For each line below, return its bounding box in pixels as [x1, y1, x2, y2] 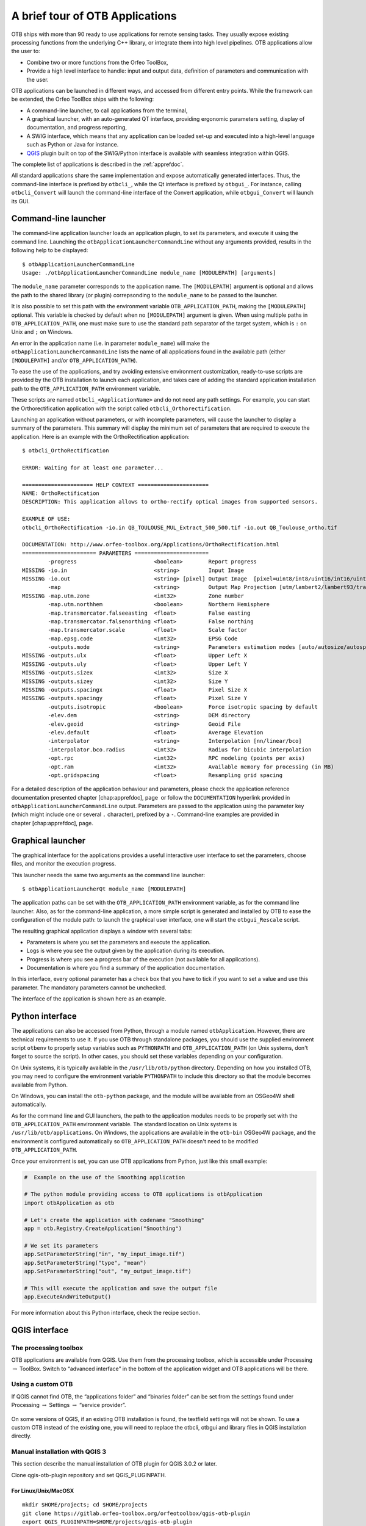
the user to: [11, 48, 40, 55]
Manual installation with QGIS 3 [11, 1447, 107, 1456]
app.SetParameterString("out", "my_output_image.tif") [24, 1267, 192, 1275]
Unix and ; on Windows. [11, 328, 73, 336]
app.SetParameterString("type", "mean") [24, 1259, 146, 1266]
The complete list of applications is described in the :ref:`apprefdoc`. [11, 161, 184, 168]
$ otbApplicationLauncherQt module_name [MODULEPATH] [22, 885, 186, 892]
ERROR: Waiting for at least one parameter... [22, 464, 164, 471]
